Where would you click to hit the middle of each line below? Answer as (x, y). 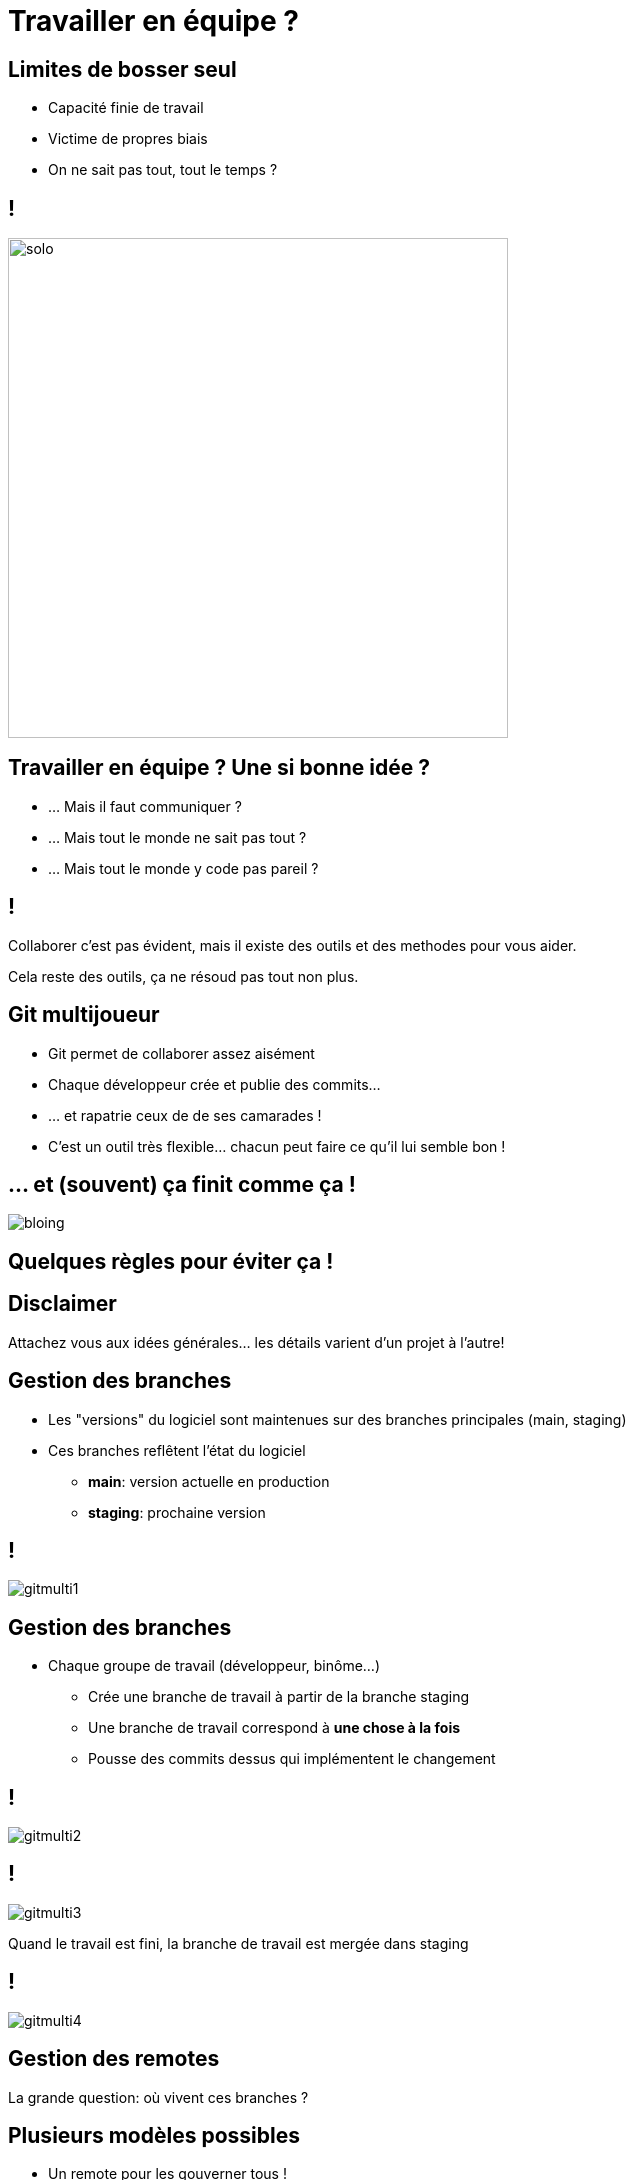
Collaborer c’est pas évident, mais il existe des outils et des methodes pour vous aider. (292, 945)
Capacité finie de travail (126, 108)
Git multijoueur (84, 1015)
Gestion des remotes (114, 2059)
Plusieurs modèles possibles (154, 2135)
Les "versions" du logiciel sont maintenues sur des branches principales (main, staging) (337, 1419)
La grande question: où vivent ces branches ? (158, 2097)
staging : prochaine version (177, 1512)
